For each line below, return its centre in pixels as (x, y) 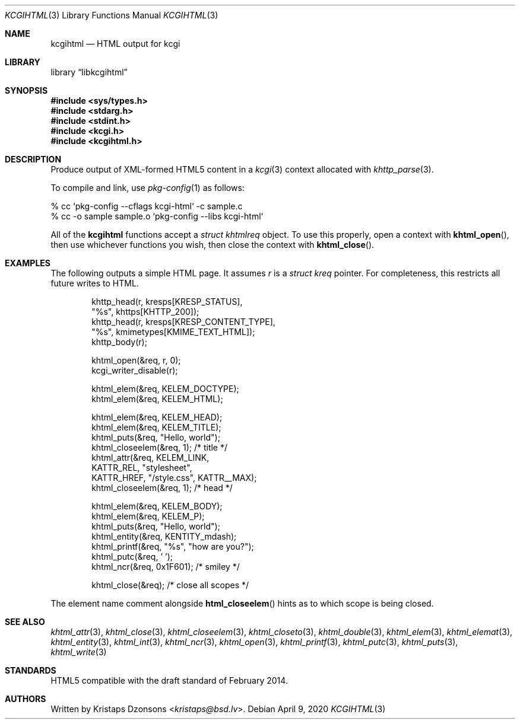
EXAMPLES (28, 263)
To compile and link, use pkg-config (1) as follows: (148, 188)
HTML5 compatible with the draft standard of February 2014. (169, 680)
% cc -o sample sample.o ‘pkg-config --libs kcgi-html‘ (157, 216)
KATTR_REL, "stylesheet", (142, 468)
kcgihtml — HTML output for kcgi (115, 44)
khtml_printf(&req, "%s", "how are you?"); (173, 546)
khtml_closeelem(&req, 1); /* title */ (160, 447)
